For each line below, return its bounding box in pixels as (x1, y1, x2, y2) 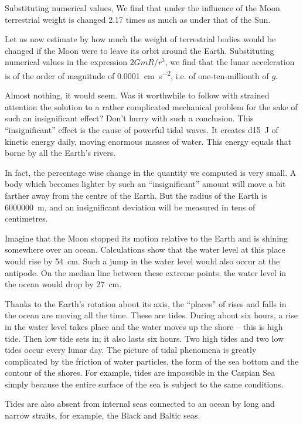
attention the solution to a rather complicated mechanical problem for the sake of (5, 100, 298, 113)
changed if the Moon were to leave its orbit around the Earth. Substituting (5, 44, 274, 56)
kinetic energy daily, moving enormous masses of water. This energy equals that (5, 135, 292, 147)
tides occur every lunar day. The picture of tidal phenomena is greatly (5, 344, 257, 356)
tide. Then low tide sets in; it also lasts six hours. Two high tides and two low (5, 332, 284, 344)
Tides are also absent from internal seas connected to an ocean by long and (5, 397, 275, 410)
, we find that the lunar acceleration (165, 56, 295, 68)
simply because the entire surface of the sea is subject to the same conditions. (5, 378, 284, 390)
